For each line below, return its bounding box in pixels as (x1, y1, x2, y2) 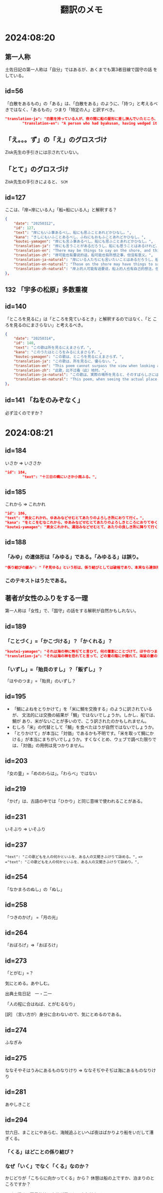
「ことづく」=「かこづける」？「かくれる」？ (5, 638, 113, 644)
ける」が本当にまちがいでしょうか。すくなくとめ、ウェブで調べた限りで (12, 736, 157, 742)
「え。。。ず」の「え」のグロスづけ (5, 135, 107, 144)
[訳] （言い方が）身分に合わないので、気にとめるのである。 (5, 1011, 124, 1017)
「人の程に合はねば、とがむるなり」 (5, 1001, 78, 1007)
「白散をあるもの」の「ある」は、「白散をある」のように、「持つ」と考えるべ (5, 100, 158, 106)
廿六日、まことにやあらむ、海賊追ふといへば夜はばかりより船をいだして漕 (5, 1129, 154, 1135)
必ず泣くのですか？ (5, 410, 44, 416)
